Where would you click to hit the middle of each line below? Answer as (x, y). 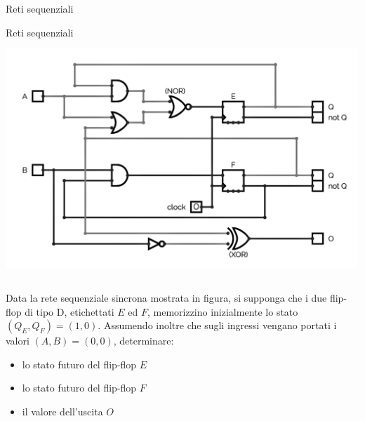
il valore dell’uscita (62, 411)
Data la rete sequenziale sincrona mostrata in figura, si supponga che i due (166, 297)
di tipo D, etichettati (69, 311)
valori (18, 341)
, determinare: (144, 341)
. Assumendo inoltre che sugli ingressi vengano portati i (217, 325)
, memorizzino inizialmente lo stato (223, 311)
